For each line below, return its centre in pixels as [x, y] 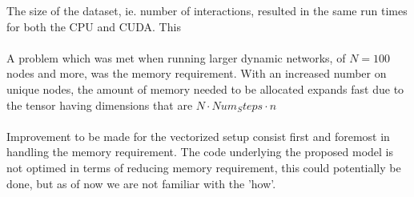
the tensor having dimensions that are [100, 105]
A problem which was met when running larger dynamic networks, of [176, 57]
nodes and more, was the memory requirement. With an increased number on [197, 73]
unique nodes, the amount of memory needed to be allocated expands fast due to [205, 88]
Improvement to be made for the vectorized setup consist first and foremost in [198, 136]
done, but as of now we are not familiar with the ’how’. [141, 183]
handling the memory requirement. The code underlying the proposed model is [200, 152]
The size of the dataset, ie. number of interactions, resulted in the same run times [207, 10]
